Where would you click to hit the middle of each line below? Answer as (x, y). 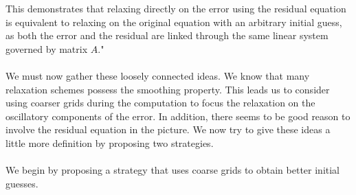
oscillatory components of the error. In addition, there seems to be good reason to (178, 116)
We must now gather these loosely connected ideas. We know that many (158, 75)
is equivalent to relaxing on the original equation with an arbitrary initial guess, (174, 22)
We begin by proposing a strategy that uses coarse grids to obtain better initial (173, 170)
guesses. (22, 183)
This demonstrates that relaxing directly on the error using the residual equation (176, 8)
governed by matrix (47, 48)
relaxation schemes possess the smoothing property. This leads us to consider (168, 89)
